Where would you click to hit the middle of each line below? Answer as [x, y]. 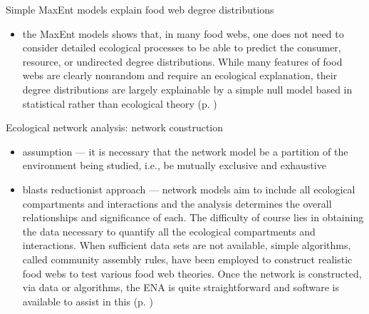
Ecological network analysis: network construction [115, 127]
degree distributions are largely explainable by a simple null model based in [187, 89]
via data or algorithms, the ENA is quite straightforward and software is [181, 287]
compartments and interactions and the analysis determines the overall [177, 203]
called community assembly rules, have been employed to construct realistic [187, 259]
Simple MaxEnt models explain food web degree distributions [140, 9]
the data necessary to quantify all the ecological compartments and [169, 231]
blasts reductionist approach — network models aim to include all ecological [189, 189]
